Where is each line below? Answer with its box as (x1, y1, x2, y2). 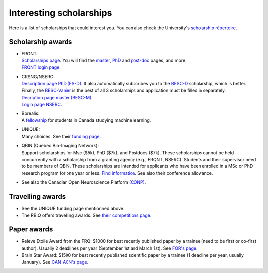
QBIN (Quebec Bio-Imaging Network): (21, 143, 99, 149)
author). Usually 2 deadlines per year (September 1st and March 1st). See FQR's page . (21, 245, 198, 251)
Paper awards (9, 225, 53, 234)
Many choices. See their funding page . (21, 133, 101, 139)
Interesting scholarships (9, 7, 112, 18)
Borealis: (21, 110, 40, 116)
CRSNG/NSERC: (21, 73, 55, 79)
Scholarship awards (9, 38, 72, 46)
